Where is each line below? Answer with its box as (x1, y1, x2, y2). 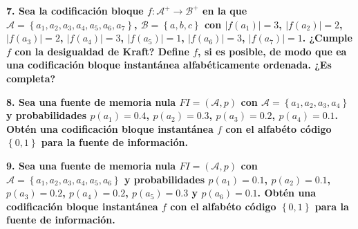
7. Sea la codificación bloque (6, 3, 144, 17)
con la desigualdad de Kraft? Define (15, 44, 189, 58)
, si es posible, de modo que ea (198, 44, 347, 58)
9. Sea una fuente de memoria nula (6, 158, 176, 172)
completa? (6, 71, 56, 85)
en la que (202, 3, 247, 17)
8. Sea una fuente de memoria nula (6, 94, 176, 109)
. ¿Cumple (302, 30, 352, 45)
